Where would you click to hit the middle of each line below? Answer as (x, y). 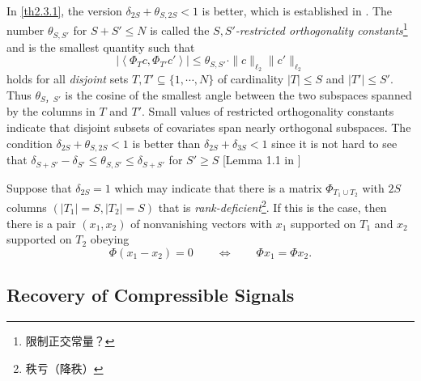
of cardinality (251, 79)
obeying (110, 239)
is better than (166, 143)
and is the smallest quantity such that (101, 47)
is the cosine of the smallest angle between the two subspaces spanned (238, 94)
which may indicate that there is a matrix (218, 187)
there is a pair (41, 223)
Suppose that (39, 187)
